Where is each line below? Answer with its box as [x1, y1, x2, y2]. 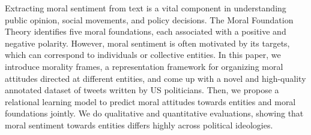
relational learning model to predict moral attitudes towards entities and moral [5, 95, 296, 108]
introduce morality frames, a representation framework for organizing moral [5, 60, 283, 72]
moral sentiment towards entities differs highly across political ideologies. [5, 118, 273, 131]
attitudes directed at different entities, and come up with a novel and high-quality [5, 72, 306, 84]
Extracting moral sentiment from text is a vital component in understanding [5, 2, 286, 14]
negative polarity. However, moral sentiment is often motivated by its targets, [5, 36, 290, 49]
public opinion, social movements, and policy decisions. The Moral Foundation [5, 13, 294, 26]
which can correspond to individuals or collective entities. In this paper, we [5, 48, 281, 61]
